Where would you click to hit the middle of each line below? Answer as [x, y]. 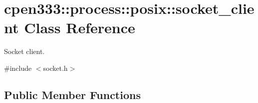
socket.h [55, 68]
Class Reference [80, 27]
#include [18, 68]
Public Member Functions [72, 94]
